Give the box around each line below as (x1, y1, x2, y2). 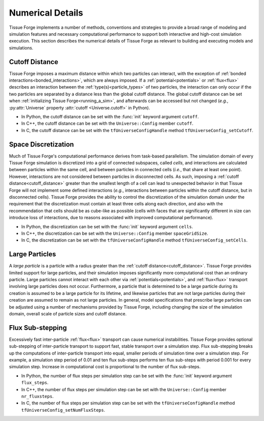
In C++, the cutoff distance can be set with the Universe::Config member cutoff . (21, 120, 194, 127)
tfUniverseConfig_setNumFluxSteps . (21, 407, 105, 413)
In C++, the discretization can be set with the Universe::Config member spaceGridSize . (21, 230, 208, 236)
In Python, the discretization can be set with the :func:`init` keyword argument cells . (21, 223, 193, 229)
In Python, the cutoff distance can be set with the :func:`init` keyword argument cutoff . (21, 113, 199, 119)
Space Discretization (9, 140, 74, 149)
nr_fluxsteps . (21, 394, 54, 399)
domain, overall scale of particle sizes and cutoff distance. (9, 310, 127, 316)
